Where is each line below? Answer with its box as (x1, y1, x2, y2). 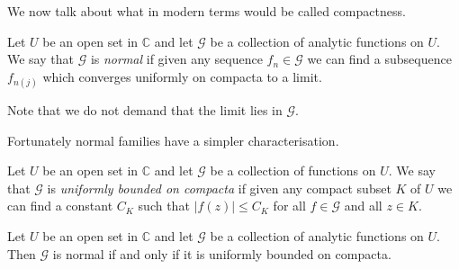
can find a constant (7, 196, 113, 215)
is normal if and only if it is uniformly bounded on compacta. (52, 244, 391, 263)
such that (138, 196, 190, 215)
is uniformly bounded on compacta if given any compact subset (47, 178, 391, 197)
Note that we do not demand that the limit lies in (7, 100, 283, 119)
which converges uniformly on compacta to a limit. (42, 67, 322, 85)
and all (344, 196, 382, 215)
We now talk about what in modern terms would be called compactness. (7, 2, 406, 20)
